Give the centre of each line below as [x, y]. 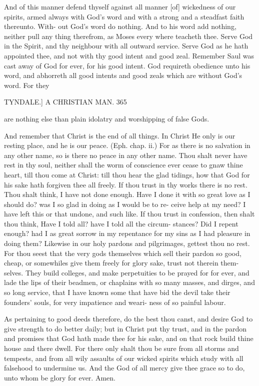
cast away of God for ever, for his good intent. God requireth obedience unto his [127, 65]
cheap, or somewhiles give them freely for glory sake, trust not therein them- [121, 263]
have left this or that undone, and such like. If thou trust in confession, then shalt [129, 214]
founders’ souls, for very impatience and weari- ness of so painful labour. [115, 302]
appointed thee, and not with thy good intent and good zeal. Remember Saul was [129, 55]
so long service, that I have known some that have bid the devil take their [117, 292]
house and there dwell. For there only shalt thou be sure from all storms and [121, 348]
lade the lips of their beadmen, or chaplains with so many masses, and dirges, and [129, 282]
